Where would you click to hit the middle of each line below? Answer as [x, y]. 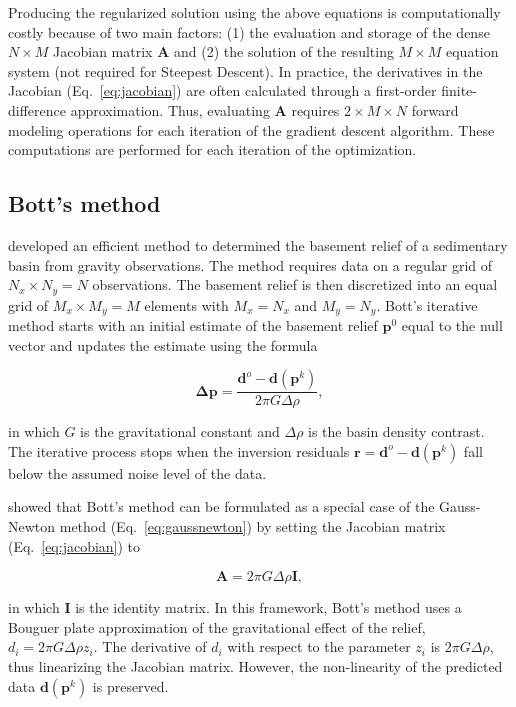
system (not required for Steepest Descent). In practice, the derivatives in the [245, 70]
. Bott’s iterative [427, 304]
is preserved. [130, 685]
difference [37, 109]
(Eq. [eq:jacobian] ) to [74, 545]
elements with [186, 304]
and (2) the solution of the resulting [283, 51]
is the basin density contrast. [396, 431]
